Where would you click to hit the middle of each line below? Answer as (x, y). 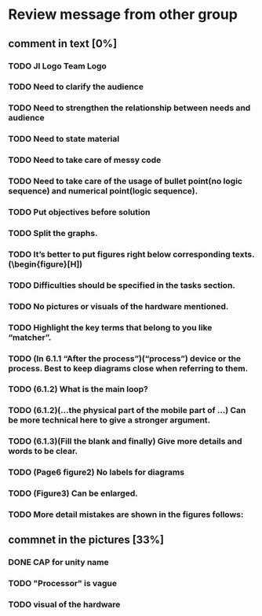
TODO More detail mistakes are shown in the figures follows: (126, 515)
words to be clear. (43, 452)
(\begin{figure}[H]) (45, 264)
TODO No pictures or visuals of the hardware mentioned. (118, 306)
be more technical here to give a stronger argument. (109, 420)
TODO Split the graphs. (53, 233)
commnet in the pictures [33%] (86, 540)
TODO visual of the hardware (64, 605)
